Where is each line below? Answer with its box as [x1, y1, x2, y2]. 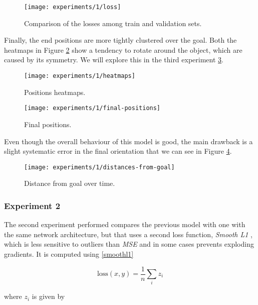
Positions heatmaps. [24, 86, 86, 97]
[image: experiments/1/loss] [24, 4, 121, 11]
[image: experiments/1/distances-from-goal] [24, 163, 175, 171]
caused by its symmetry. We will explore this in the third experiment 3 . [4, 54, 223, 65]
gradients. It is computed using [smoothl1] [4, 248, 134, 259]
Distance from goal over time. [24, 178, 115, 188]
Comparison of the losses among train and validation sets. [24, 18, 202, 28]
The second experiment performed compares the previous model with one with [4, 219, 245, 230]
